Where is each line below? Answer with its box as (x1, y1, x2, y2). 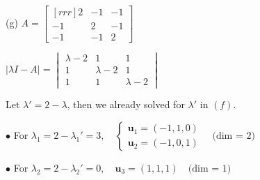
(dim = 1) (188, 163, 231, 174)
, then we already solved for (67, 97, 185, 112)
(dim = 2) (212, 130, 255, 141)
